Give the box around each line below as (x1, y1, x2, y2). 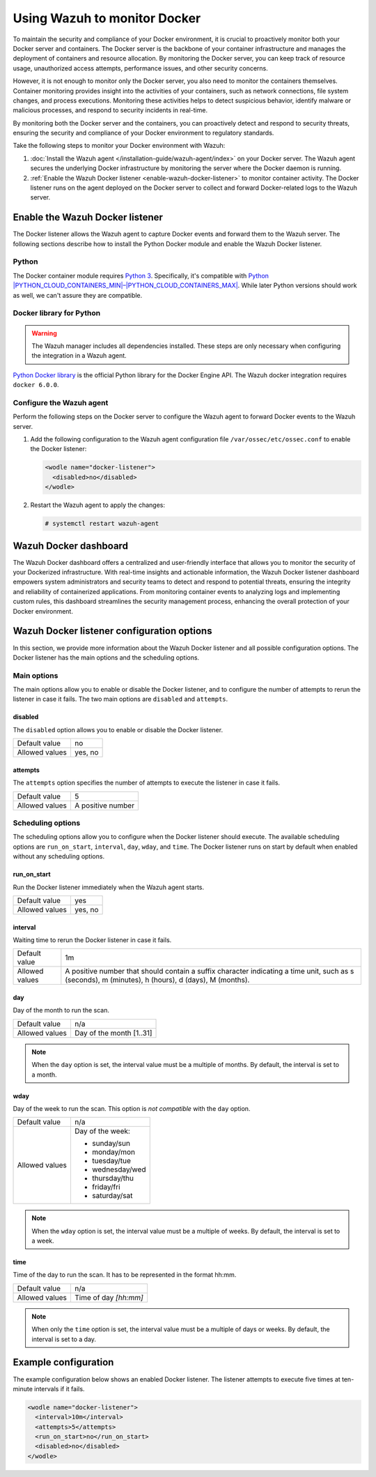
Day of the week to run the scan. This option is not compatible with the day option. (13, 1104, 251, 1112)
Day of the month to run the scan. (13, 1006, 109, 1015)
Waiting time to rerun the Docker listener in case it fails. (13, 935, 172, 944)
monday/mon (91, 1147, 136, 1157)
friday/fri (91, 1182, 121, 1192)
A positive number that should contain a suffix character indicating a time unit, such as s (65, 967, 354, 976)
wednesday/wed (91, 1165, 146, 1174)
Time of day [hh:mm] (74, 1292, 144, 1302)
